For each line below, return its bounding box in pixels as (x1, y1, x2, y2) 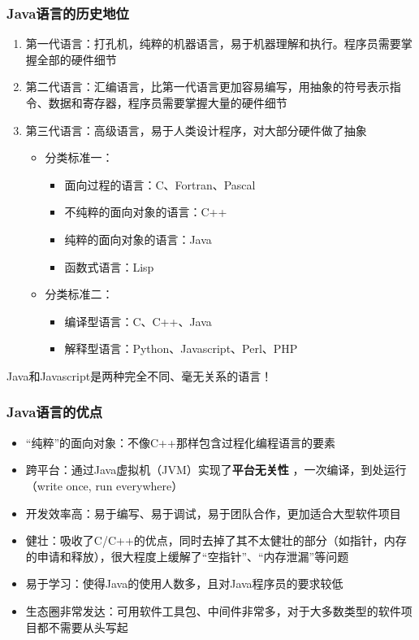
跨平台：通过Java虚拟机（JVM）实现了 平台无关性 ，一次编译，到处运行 (25, 461, 407, 478)
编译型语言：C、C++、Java (64, 312, 212, 329)
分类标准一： (45, 149, 114, 166)
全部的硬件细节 (37, 50, 117, 67)
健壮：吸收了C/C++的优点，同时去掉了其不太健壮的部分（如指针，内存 (25, 532, 407, 549)
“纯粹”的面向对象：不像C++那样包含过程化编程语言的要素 (25, 433, 335, 451)
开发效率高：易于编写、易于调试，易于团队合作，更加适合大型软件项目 (25, 504, 401, 521)
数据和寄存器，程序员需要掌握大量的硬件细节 (48, 94, 287, 111)
